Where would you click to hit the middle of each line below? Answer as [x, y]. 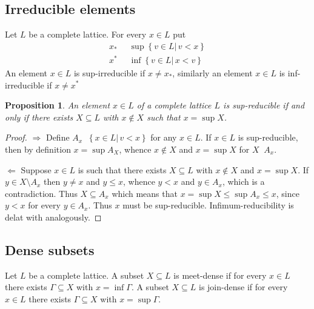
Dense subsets [50, 249]
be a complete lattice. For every [88, 34]
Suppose [36, 169]
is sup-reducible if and [264, 105]
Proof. [16, 137]
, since [288, 193]
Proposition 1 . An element [58, 105]
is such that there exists [122, 169]
